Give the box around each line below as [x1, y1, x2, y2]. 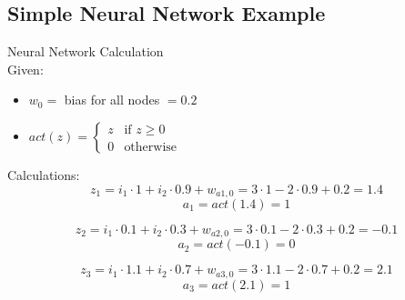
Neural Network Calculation [7, 42, 164, 61]
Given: [7, 59, 44, 78]
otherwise [124, 140, 177, 154]
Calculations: [7, 165, 80, 184]
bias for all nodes [64, 90, 160, 109]
